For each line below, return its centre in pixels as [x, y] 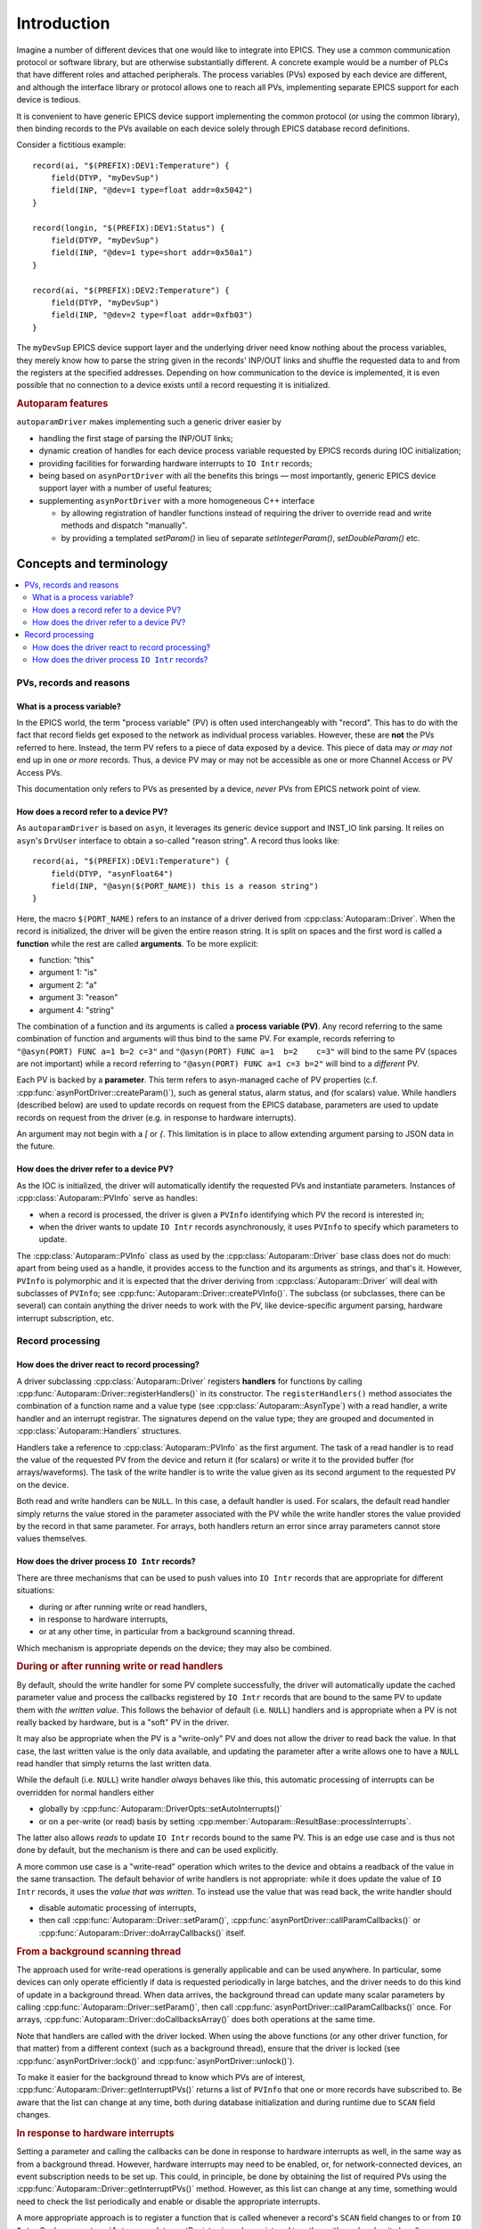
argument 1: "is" [68, 973]
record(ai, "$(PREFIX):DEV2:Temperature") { [131, 290]
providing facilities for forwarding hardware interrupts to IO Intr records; [175, 463]
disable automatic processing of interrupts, [118, 1907]
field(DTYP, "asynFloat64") [112, 873]
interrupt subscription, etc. [65, 1318]
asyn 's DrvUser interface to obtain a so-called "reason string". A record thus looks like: [178, 840]
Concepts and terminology [92, 563]
